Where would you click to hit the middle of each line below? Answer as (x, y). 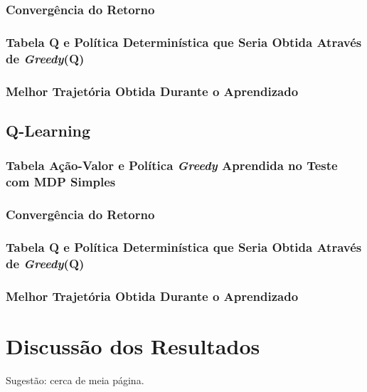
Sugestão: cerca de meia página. (75, 380)
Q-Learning (48, 130)
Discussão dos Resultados (133, 345)
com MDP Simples (61, 182)
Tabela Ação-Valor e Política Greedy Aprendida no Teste (172, 165)
